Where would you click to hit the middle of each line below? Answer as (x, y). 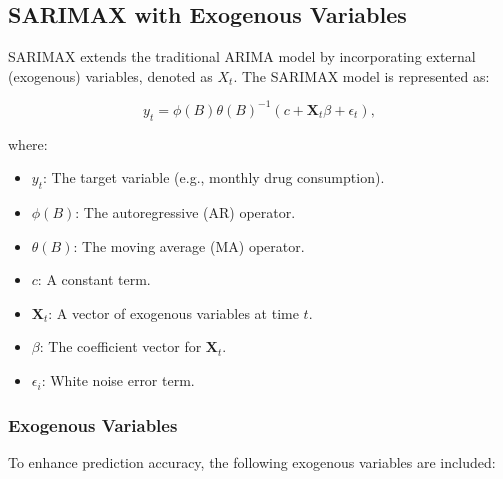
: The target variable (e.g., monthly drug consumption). (214, 177)
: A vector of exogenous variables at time (173, 312)
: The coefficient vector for (120, 346)
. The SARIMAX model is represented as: (361, 75)
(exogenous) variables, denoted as (110, 75)
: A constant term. (94, 279)
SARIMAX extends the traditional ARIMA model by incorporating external (242, 56)
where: (28, 143)
